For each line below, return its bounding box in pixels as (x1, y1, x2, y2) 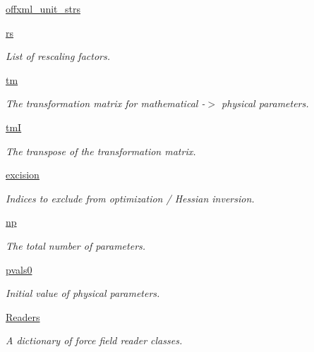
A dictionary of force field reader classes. (6, 333, 183, 348)
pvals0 (6, 262, 32, 277)
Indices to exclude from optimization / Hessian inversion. (6, 190, 255, 205)
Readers (6, 309, 40, 324)
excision (6, 167, 40, 182)
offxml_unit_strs (6, 1, 80, 16)
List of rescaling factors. (6, 49, 110, 63)
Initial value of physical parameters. (6, 286, 160, 301)
